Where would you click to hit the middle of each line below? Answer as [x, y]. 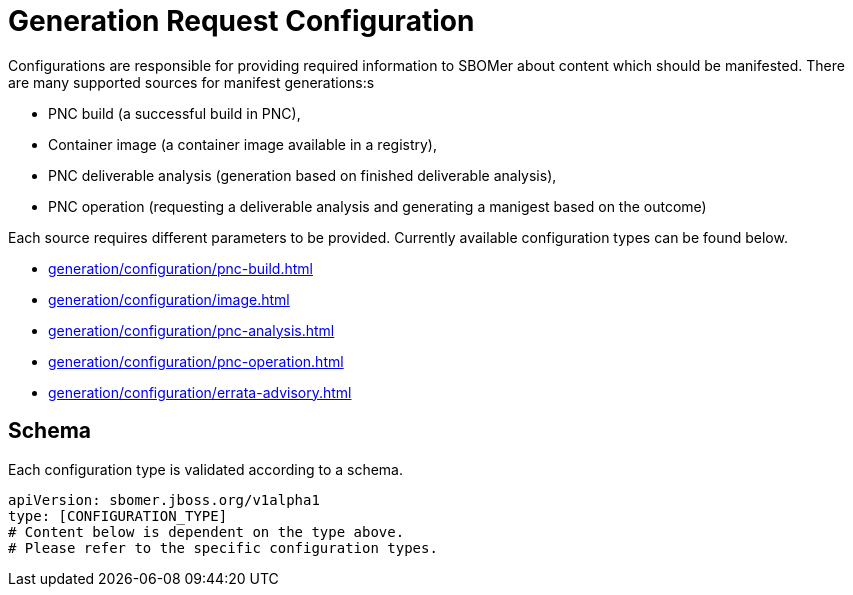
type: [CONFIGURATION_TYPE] [118, 515]
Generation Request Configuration [241, 21]
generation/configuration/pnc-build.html [180, 268]
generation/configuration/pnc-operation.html [196, 361]
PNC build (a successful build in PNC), [174, 113]
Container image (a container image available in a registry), [243, 144]
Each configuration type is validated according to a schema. [206, 469]
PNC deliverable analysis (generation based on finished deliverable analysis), [302, 175]
